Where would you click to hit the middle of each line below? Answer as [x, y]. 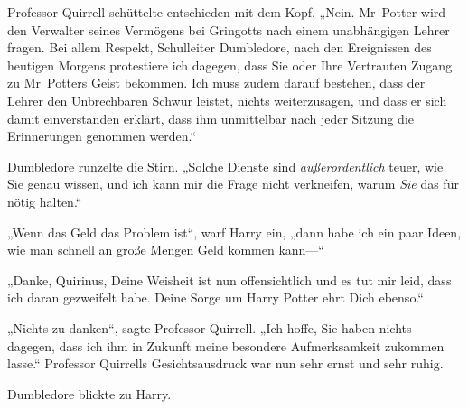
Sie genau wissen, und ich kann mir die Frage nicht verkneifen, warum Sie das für [233, 184]
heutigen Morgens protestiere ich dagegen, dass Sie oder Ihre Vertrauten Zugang [230, 65]
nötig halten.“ [45, 201]
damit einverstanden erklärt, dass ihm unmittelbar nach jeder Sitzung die [211, 118]
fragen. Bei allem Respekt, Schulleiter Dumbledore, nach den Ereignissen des [220, 47]
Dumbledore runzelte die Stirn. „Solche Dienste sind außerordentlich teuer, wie [225, 166]
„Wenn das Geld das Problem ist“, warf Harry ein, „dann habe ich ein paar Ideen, [234, 232]
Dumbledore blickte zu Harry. [89, 393]
